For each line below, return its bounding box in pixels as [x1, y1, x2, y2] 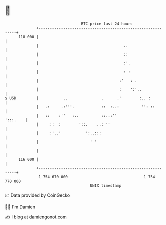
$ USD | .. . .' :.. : [5, 95, 151, 101]
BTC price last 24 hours [81, 21, 133, 26]
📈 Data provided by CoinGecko [5, 192, 70, 198]
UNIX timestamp [90, 183, 122, 188]
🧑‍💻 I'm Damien [5, 204, 36, 210]
